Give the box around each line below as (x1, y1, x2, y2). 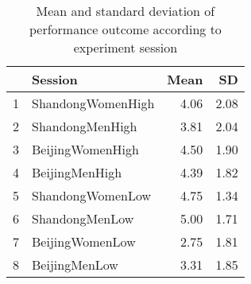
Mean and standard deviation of (36, 2, 215, 20)
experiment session (73, 38, 178, 56)
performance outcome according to (29, 20, 222, 38)
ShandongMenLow (32, 209, 134, 228)
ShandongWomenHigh (32, 94, 155, 112)
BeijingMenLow (32, 255, 118, 274)
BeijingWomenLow (32, 232, 136, 251)
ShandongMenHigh (32, 117, 137, 135)
